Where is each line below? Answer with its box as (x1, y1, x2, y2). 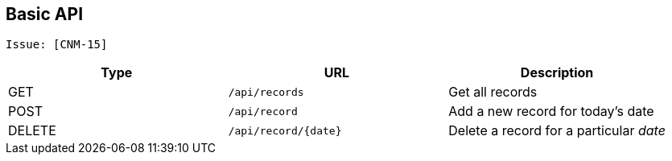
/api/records (228, 85, 304, 98)
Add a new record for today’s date (448, 103, 654, 120)
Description (520, 64, 594, 81)
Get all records (448, 84, 538, 101)
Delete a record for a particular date (448, 122, 666, 139)
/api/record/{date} (228, 124, 342, 137)
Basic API (6, 4, 84, 24)
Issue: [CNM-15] (6, 38, 108, 52)
